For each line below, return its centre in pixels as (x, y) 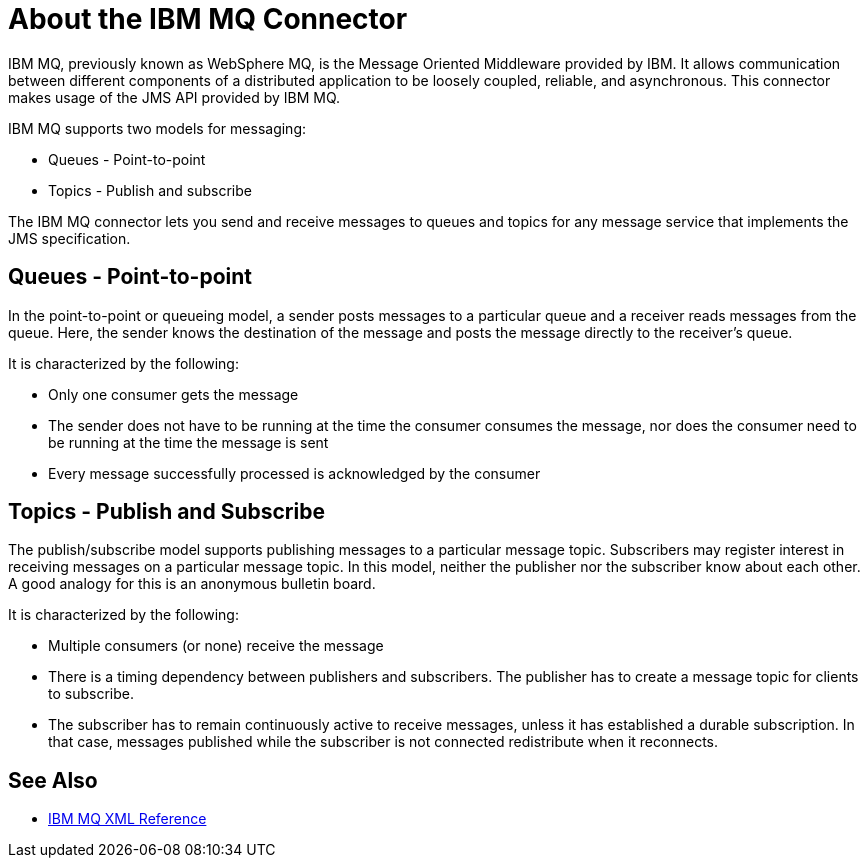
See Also (53, 780)
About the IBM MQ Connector (208, 19)
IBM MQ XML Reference (127, 819)
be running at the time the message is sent (188, 442)
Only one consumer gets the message (173, 394)
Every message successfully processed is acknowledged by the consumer (294, 473)
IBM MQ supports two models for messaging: (157, 128)
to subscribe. (91, 694)
